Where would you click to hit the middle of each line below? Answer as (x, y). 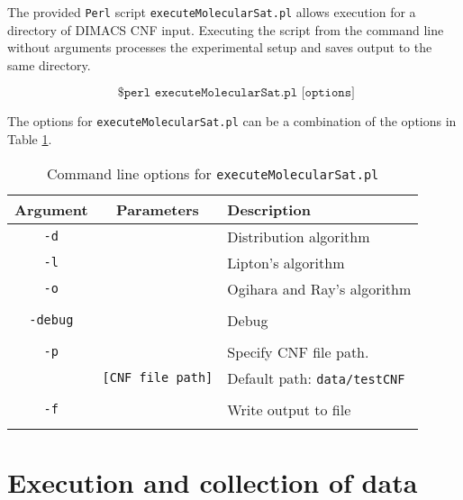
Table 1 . (30, 139)
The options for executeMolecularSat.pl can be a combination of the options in (232, 121)
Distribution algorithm (299, 236)
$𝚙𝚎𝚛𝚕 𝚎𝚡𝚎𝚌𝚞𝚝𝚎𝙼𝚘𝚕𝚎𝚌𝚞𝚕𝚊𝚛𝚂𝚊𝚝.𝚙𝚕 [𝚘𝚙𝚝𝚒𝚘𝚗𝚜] (236, 93)
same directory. (49, 64)
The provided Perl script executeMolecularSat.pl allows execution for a (212, 12)
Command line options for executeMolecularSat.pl (213, 173)
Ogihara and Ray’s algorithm (319, 288)
